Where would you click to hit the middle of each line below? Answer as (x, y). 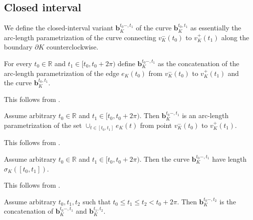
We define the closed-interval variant (59, 28)
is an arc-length (205, 115)
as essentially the (216, 28)
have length (229, 159)
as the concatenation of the (198, 63)
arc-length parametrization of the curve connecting (80, 37)
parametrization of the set (43, 125)
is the (228, 201)
